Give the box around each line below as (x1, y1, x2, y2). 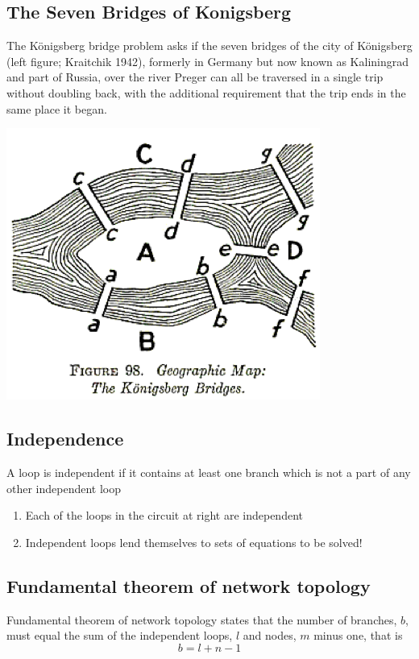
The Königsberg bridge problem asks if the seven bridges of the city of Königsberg (6, 37, 413, 54)
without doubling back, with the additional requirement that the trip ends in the (6, 84, 406, 101)
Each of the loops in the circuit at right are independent (25, 507, 303, 524)
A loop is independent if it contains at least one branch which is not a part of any (6, 463, 411, 480)
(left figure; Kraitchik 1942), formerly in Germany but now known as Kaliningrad (6, 52, 409, 69)
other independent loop (6, 479, 122, 496)
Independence (6, 426, 124, 451)
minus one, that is (313, 627, 403, 644)
